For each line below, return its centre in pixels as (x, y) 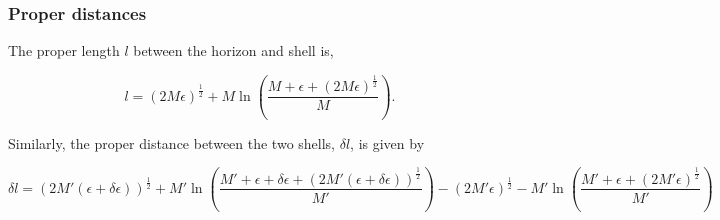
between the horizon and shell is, (233, 50)
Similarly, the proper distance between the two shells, (172, 142)
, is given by (387, 142)
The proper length (64, 50)
